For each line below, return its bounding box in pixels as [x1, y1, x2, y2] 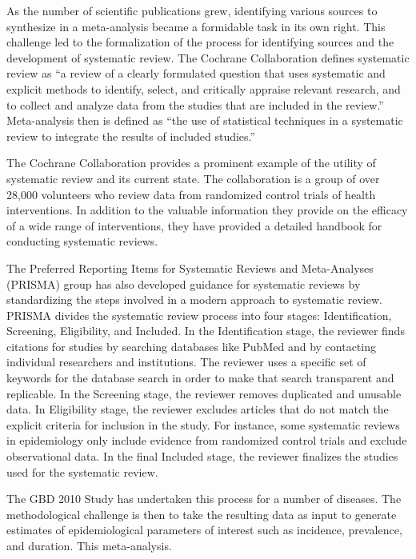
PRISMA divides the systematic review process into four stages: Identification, [6, 306, 392, 323]
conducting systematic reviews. [6, 233, 158, 250]
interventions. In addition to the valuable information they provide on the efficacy [6, 202, 408, 218]
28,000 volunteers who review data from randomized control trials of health [6, 186, 376, 202]
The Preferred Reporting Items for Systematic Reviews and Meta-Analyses [6, 259, 374, 276]
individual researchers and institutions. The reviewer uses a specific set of [6, 353, 366, 370]
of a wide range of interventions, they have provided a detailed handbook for [6, 217, 382, 234]
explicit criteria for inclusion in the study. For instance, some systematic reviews [6, 416, 400, 433]
